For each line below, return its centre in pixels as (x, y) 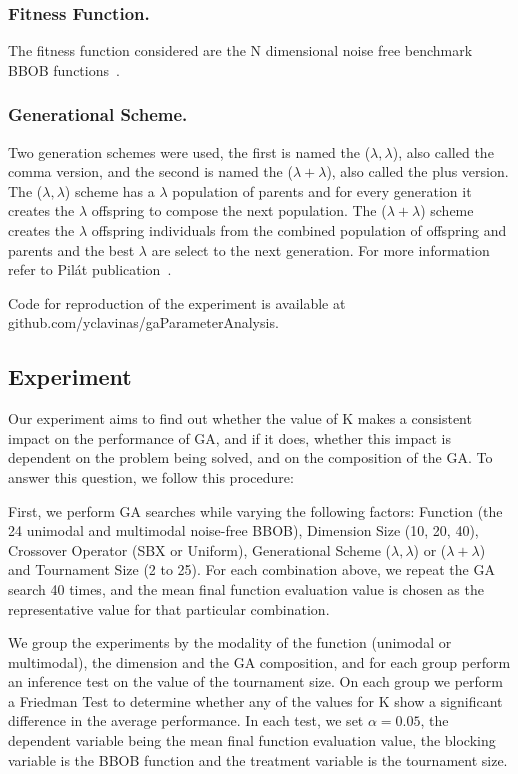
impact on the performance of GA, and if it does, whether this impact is (230, 437)
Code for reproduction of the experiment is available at (177, 302)
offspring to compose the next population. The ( (239, 210)
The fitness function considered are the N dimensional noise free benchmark (240, 50)
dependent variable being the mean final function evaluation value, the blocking (252, 740)
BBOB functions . (64, 69)
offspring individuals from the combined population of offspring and (299, 230)
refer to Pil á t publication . (90, 269)
